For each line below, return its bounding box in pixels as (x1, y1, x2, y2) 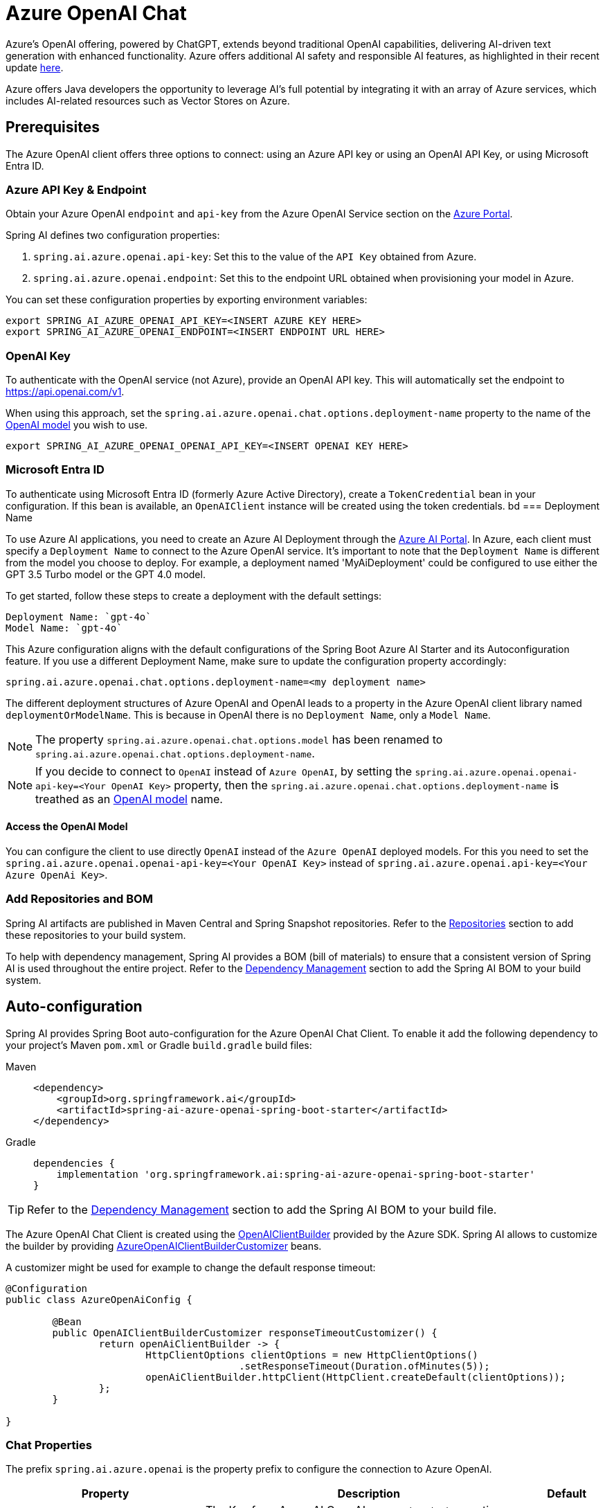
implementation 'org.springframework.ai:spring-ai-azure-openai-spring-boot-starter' (56, 1168, 535, 1180)
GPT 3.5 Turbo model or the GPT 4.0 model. (6, 568, 206, 580)
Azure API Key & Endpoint (6, 182, 147, 197)
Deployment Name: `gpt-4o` (6, 611, 152, 622)
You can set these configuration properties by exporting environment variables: (6, 294, 368, 306)
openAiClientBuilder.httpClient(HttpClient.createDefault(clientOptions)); (145, 1371, 566, 1383)
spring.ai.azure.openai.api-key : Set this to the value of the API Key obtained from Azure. (33, 251, 477, 263)
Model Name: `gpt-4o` (6, 622, 123, 634)
